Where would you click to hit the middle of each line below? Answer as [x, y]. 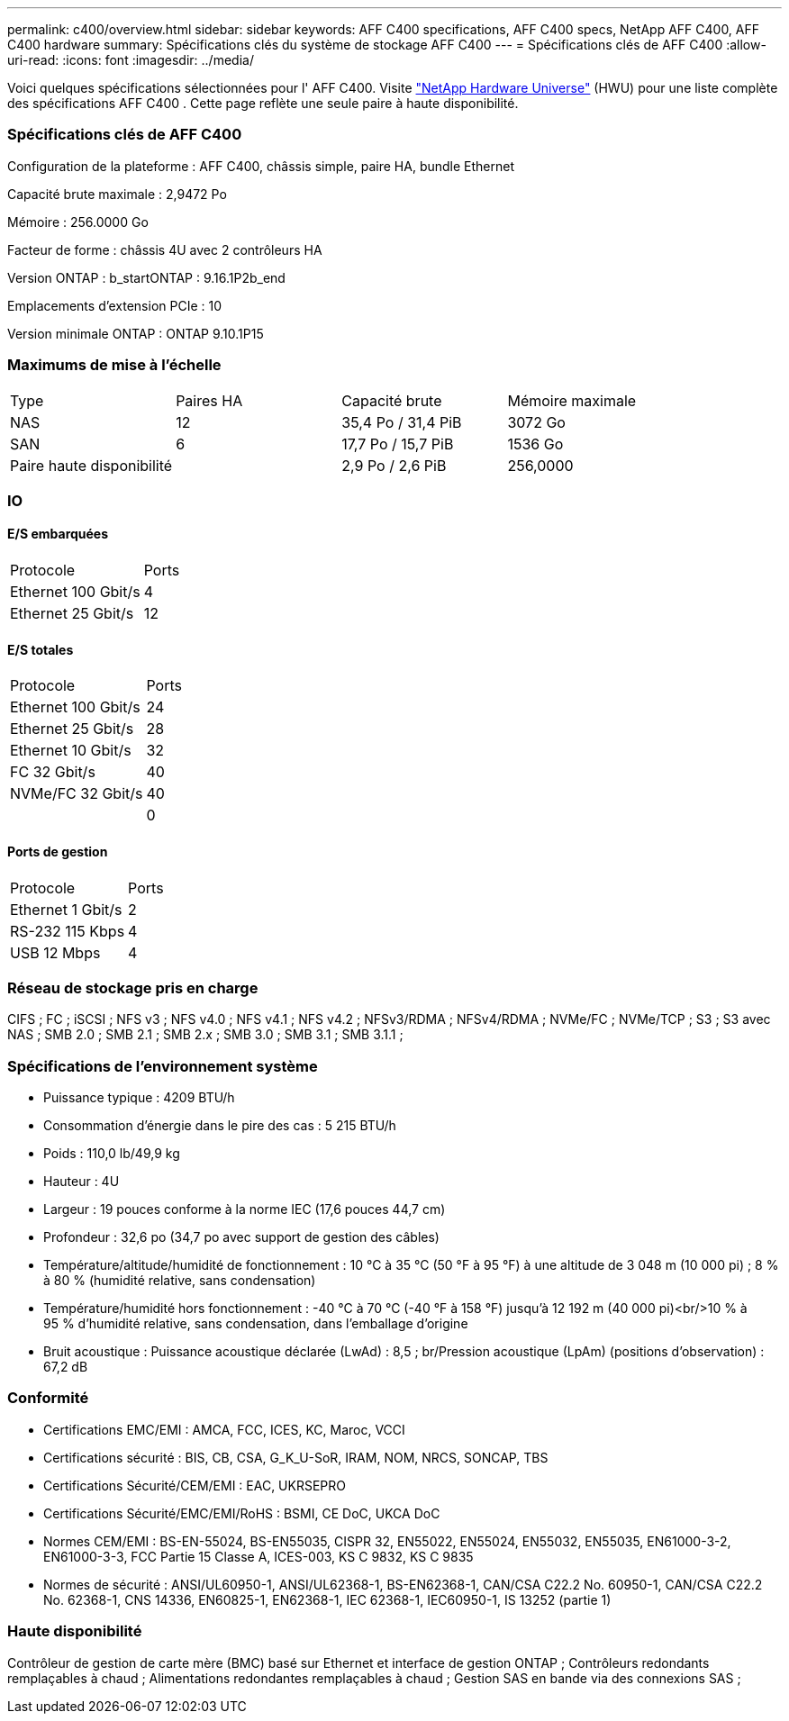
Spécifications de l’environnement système [163, 1066]
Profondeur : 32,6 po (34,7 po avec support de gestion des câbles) [241, 1237]
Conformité [48, 1398]
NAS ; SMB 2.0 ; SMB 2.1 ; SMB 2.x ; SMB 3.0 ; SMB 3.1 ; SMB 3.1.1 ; [205, 1035]
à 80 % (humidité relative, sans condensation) [180, 1281]
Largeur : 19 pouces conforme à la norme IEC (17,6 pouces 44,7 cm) [245, 1209]
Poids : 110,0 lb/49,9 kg [112, 1154]
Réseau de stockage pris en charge [133, 987]
